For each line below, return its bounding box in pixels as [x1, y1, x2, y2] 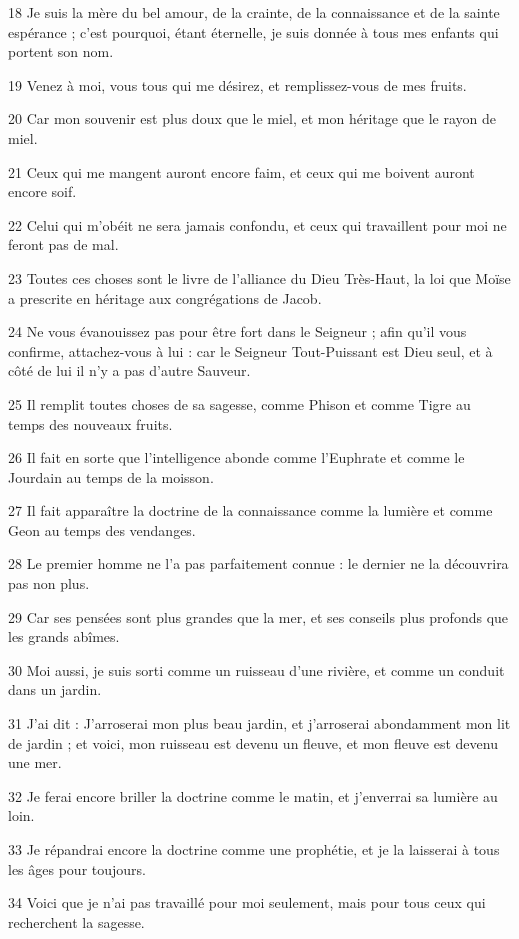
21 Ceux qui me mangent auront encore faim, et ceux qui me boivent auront [8, 161, 475, 182]
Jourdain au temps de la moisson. [8, 466, 214, 487]
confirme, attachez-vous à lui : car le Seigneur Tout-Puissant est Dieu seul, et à [8, 340, 493, 361]
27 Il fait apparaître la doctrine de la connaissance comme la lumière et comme [8, 500, 493, 521]
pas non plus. [8, 573, 90, 594]
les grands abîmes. [8, 626, 120, 647]
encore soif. [8, 181, 77, 202]
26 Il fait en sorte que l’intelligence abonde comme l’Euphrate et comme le [8, 447, 465, 468]
